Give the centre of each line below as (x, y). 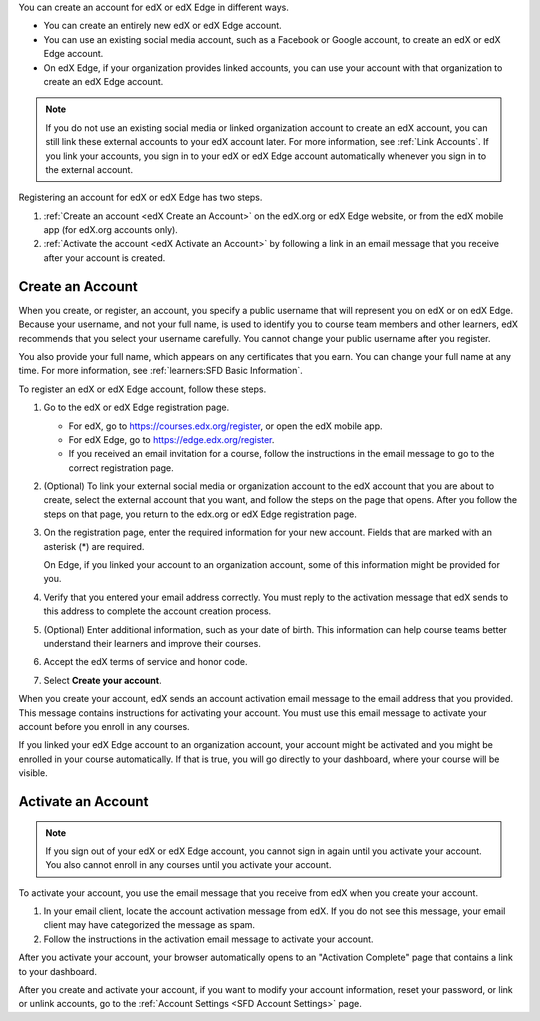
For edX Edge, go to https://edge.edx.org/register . (171, 439)
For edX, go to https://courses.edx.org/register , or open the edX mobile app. (225, 426)
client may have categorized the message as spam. (149, 925)
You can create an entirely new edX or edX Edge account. (162, 26)
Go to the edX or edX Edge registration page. (136, 407)
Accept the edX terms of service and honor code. (146, 662)
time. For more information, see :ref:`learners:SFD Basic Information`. (161, 371)
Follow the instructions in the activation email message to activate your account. (208, 939)
